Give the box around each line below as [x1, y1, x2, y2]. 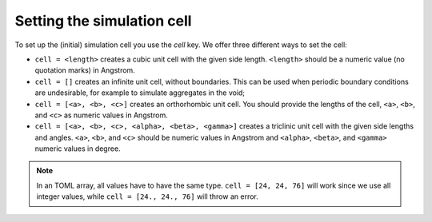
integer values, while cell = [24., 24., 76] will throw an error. [36, 192, 259, 201]
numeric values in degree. [34, 144, 121, 153]
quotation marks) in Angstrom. [34, 65, 135, 75]
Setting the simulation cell [14, 12, 192, 30]
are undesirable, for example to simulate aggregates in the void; [34, 88, 246, 97]
